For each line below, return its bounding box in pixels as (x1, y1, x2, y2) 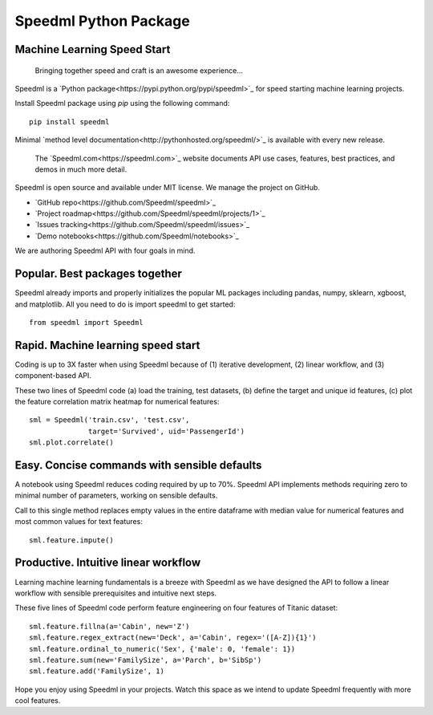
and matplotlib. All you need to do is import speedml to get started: (14, 299, 236, 309)
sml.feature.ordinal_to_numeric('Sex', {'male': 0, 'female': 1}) (29, 644, 296, 653)
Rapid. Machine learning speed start (14, 338, 200, 352)
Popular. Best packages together (14, 267, 182, 281)
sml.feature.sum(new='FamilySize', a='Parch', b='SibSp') (29, 655, 262, 664)
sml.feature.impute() (29, 535, 114, 545)
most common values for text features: (14, 517, 144, 526)
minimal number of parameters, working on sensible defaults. (14, 490, 218, 501)
